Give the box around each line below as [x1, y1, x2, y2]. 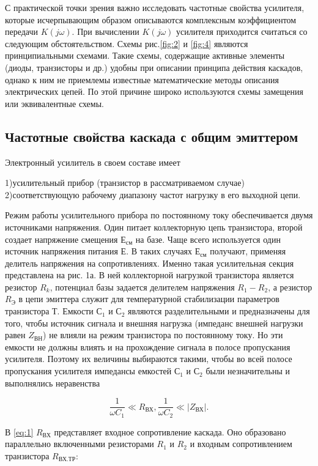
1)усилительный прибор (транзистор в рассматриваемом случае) [5, 176, 245, 189]
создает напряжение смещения [5, 232, 118, 245]
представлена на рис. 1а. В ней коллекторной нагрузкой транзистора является [5, 268, 294, 281]
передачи [5, 25, 39, 38]
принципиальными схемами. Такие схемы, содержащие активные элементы [5, 49, 285, 62]
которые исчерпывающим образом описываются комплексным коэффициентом [5, 13, 297, 26]
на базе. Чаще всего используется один [135, 232, 281, 245]
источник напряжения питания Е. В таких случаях [5, 245, 193, 257]
